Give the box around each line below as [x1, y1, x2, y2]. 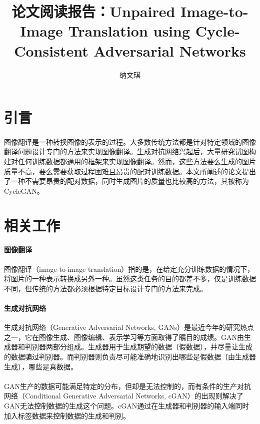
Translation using [68, 21, 190, 41]
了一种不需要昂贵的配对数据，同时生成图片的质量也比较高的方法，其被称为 [4, 176, 249, 186]
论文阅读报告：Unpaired [11, 1, 175, 22]
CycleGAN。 [4, 185, 44, 196]
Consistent [14, 40, 88, 61]
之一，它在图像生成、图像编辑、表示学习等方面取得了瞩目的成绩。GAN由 [4, 331, 244, 342]
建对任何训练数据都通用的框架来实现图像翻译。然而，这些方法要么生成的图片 [4, 156, 256, 167]
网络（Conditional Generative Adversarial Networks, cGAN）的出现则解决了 [4, 390, 243, 401]
